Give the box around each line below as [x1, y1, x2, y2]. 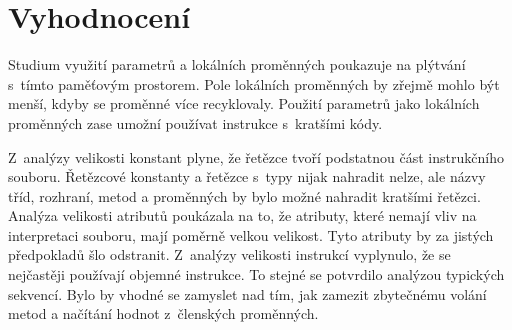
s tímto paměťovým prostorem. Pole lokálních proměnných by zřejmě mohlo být [8, 73, 500, 94]
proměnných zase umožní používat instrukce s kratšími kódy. [8, 112, 383, 133]
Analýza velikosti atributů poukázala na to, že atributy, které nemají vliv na [8, 205, 477, 226]
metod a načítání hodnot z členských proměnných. [8, 303, 319, 324]
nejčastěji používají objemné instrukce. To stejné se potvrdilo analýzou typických [8, 264, 505, 285]
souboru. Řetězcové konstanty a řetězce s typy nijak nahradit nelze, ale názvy [8, 166, 486, 187]
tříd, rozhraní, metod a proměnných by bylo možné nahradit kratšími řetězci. [8, 185, 481, 206]
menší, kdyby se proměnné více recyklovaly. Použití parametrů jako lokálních [8, 93, 480, 114]
